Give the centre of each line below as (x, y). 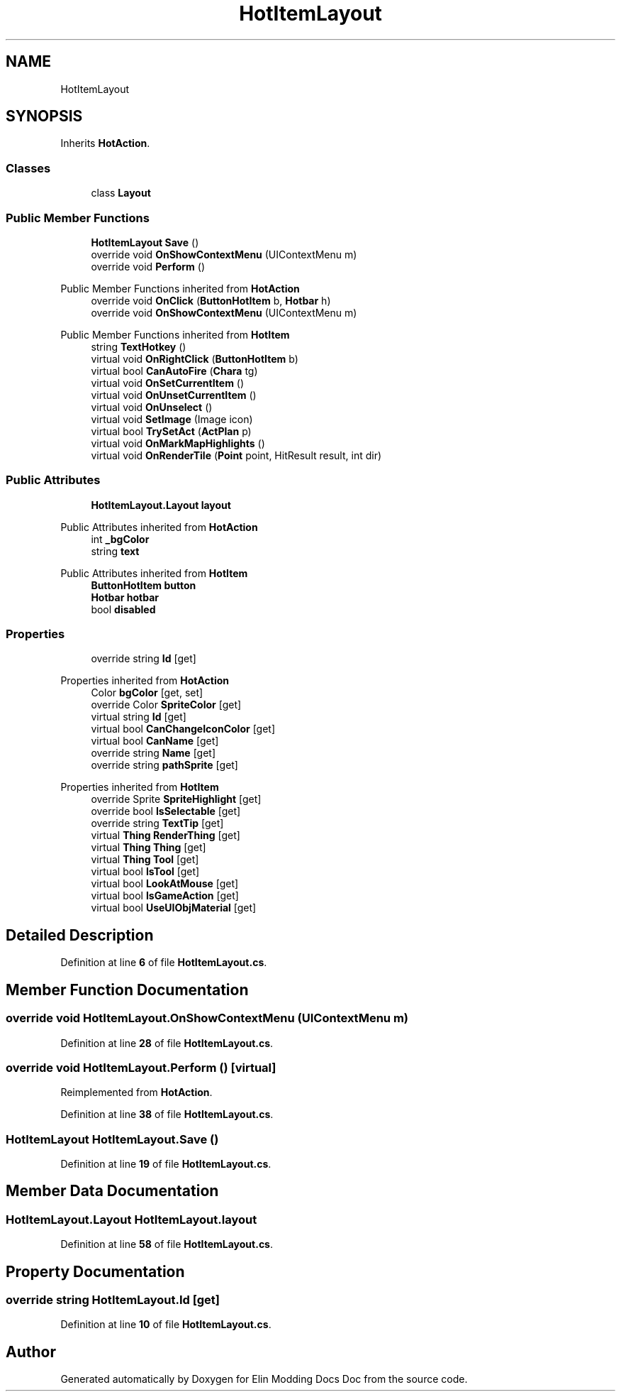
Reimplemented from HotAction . (136, 1092)
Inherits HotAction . (105, 143)
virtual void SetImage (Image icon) (172, 419)
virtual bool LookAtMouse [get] (165, 884)
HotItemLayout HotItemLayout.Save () (112, 1139)
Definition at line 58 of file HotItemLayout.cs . (167, 1244)
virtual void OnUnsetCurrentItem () (174, 395)
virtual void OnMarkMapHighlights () (178, 443)
